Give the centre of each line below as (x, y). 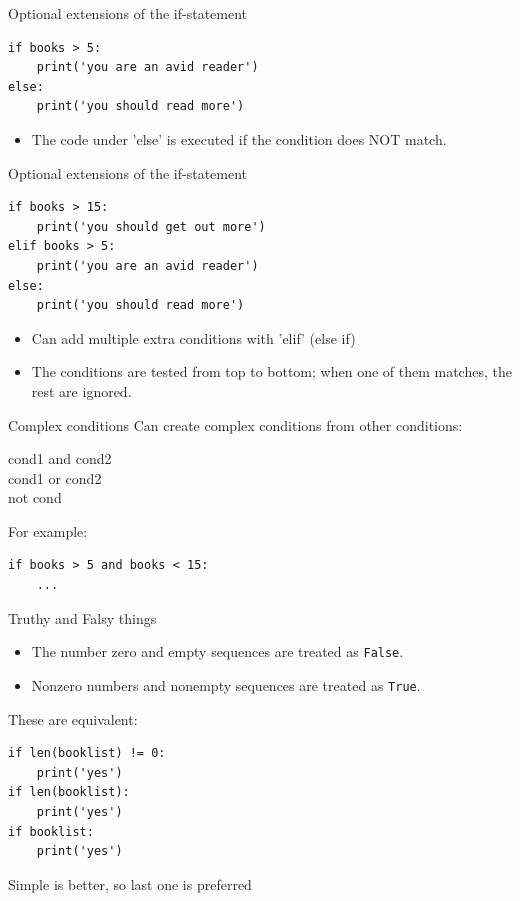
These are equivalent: (73, 718)
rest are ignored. (81, 390)
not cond (35, 497)
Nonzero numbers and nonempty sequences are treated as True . (226, 684)
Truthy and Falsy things (82, 617)
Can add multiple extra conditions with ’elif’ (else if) (193, 337)
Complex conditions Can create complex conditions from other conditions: (235, 424)
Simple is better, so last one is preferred (130, 883)
